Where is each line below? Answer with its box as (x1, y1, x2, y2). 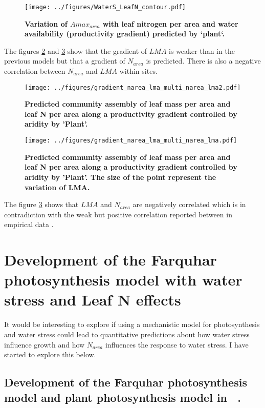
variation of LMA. (25, 181, 90, 192)
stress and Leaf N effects (4, 289, 181, 310)
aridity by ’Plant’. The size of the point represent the (25, 171, 216, 182)
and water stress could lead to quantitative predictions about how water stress (4, 329, 250, 339)
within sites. (119, 66, 158, 76)
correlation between (4, 66, 65, 76)
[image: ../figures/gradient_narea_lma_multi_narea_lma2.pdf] (25, 84, 241, 91)
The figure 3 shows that (4, 199, 79, 210)
